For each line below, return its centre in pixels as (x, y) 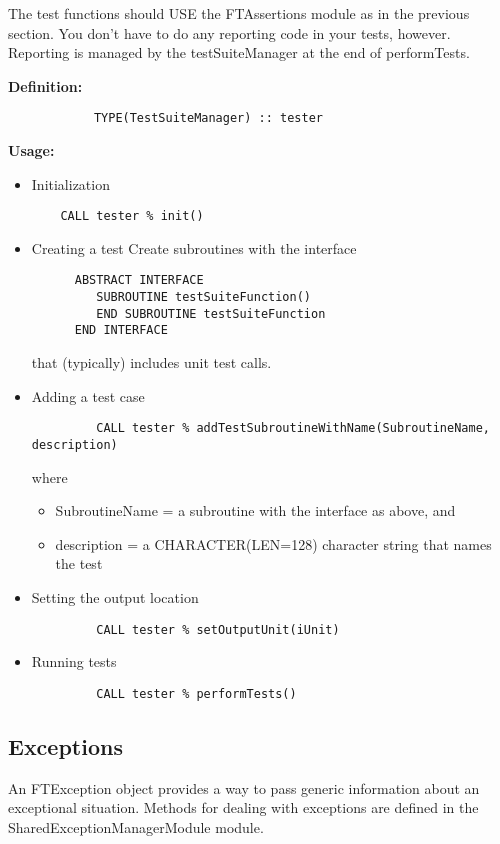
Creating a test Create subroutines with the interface (194, 247)
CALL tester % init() (132, 216)
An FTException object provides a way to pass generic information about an (244, 787)
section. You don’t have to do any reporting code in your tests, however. (229, 32)
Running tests (74, 661)
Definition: (45, 85)
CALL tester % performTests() (196, 693)
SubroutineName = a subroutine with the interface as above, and (255, 510)
